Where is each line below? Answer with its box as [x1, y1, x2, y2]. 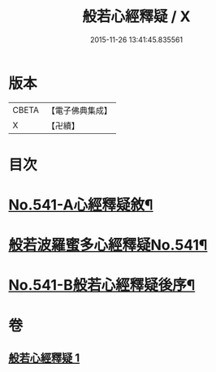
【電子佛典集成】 [46, 105, 112, 116]
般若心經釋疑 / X [82, 7, 191, 26]
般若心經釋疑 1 [8, 351, 80, 366]
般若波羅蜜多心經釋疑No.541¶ [8, 236, 208, 254]
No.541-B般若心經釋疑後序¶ [8, 276, 196, 295]
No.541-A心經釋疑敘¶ [8, 196, 153, 214]
